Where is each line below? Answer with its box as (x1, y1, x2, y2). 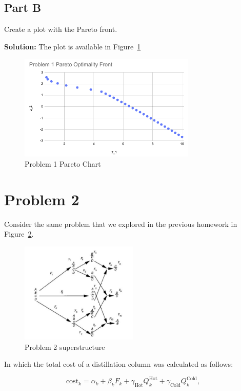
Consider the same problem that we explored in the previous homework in (4, 218, 237, 229)
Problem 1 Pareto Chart (25, 158, 101, 169)
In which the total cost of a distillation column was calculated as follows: (4, 359, 233, 369)
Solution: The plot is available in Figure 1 (4, 41, 141, 51)
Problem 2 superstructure (25, 341, 105, 352)
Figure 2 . (4, 228, 34, 239)
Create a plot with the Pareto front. (4, 24, 117, 34)
